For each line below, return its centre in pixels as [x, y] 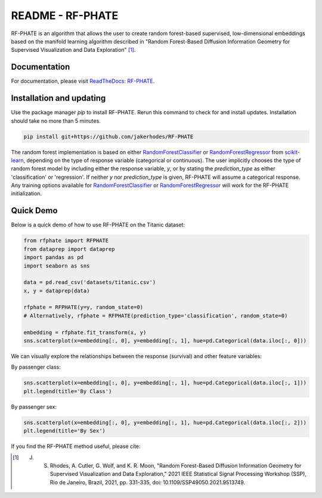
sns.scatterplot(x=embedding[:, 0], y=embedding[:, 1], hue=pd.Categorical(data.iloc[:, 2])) [165, 422]
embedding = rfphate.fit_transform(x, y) [85, 332]
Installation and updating [58, 98]
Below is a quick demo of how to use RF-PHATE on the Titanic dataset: [98, 225]
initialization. [26, 194]
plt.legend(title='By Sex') [64, 431]
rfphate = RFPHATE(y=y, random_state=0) [83, 307]
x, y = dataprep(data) [57, 291]
